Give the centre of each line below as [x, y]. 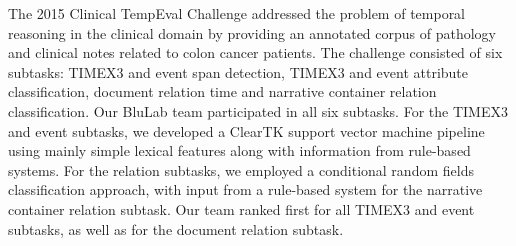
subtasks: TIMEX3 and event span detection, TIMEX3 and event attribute [238, 71]
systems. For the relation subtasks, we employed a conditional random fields [241, 169]
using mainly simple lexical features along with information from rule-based [239, 150]
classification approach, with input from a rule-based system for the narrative [245, 189]
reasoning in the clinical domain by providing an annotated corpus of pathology [252, 32]
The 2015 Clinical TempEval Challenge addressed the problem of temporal [237, 13]
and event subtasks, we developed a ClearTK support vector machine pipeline [246, 130]
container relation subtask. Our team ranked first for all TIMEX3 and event [241, 208]
